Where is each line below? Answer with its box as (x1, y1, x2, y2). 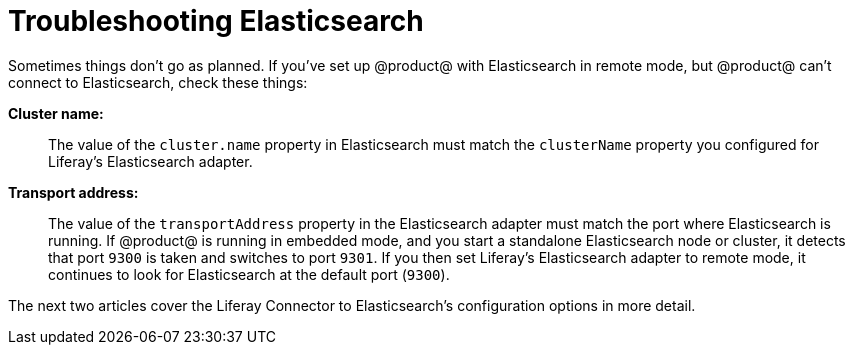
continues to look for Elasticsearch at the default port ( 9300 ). (48, 265, 450, 283)
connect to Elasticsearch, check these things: (8, 73, 308, 91)
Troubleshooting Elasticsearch (8, 4, 424, 38)
